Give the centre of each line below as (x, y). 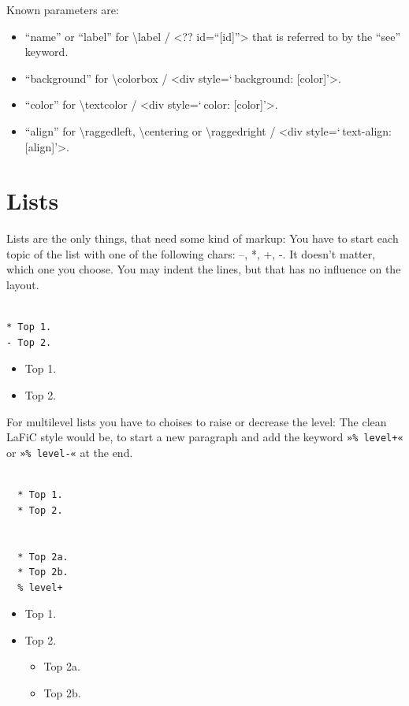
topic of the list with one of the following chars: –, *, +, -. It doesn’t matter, (191, 253)
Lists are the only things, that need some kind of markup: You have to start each (203, 238)
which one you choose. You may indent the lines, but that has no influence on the (204, 269)
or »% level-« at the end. (70, 452)
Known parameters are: (63, 9)
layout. (23, 285)
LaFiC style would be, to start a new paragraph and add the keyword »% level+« (205, 437)
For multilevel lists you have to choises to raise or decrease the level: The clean (197, 421)
